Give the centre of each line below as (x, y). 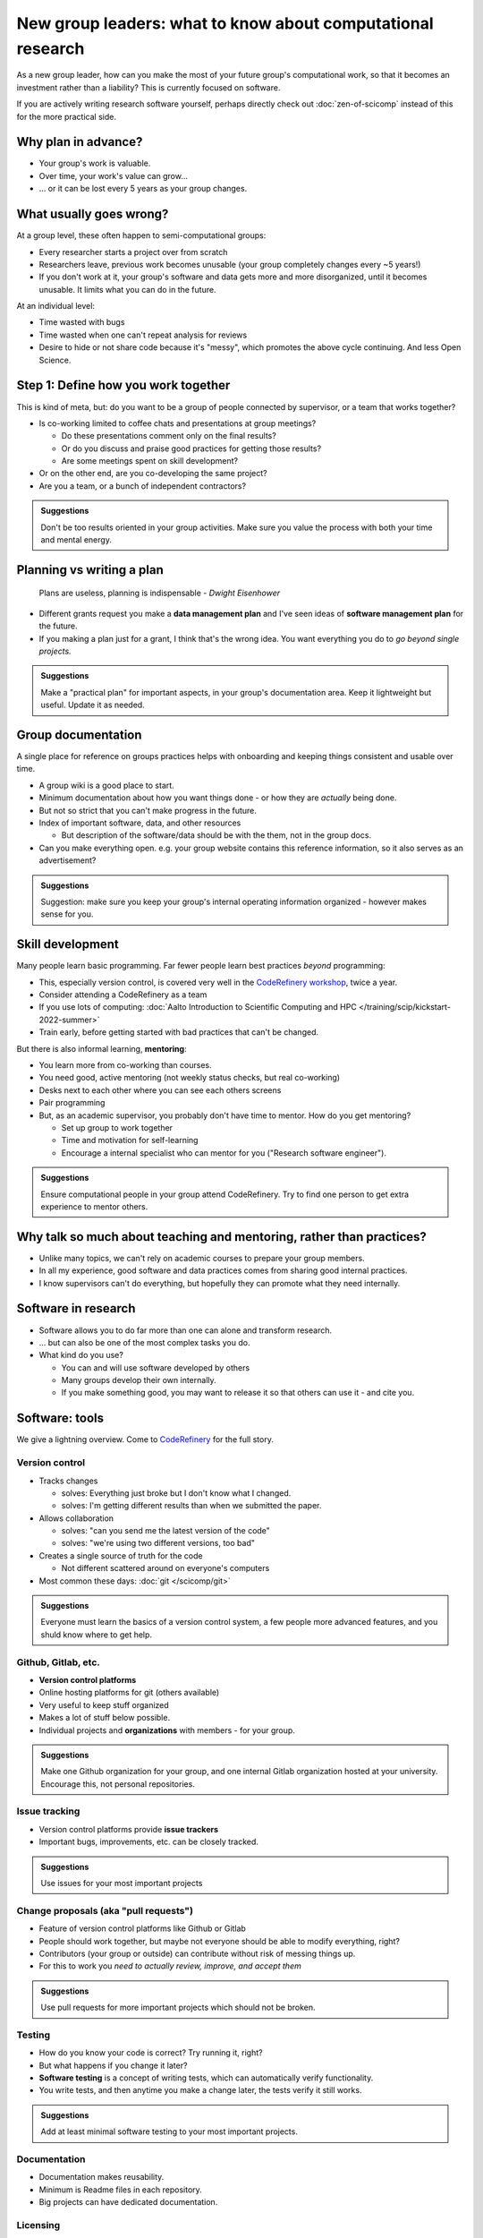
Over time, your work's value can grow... (113, 175)
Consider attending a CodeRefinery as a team (123, 995)
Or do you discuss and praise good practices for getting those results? (191, 448)
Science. (55, 360)
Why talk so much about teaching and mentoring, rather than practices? (221, 1237)
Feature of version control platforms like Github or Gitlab (142, 1928)
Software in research (76, 1308)
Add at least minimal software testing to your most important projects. (169, 2131)
